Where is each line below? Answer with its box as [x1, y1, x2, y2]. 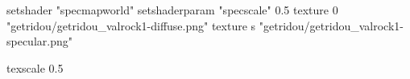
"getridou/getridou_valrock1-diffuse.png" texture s [6, 17, 256, 34]
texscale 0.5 [6, 59, 64, 76]
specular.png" [6, 33, 72, 49]
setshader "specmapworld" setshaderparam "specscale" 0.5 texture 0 [6, 2, 338, 18]
